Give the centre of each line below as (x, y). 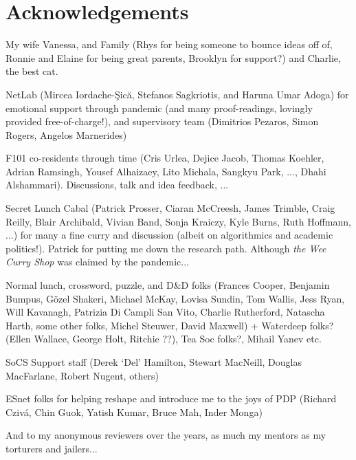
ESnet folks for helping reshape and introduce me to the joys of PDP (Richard (171, 398)
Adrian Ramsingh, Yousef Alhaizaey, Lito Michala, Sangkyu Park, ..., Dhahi (166, 171)
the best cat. (32, 71)
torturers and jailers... (52, 448)
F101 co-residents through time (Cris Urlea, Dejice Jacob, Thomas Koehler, (165, 158)
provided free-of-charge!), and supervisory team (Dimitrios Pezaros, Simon (162, 121)
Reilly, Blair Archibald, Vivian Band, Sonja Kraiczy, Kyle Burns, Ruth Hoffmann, (178, 221)
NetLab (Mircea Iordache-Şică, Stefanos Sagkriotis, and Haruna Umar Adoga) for (177, 94)
